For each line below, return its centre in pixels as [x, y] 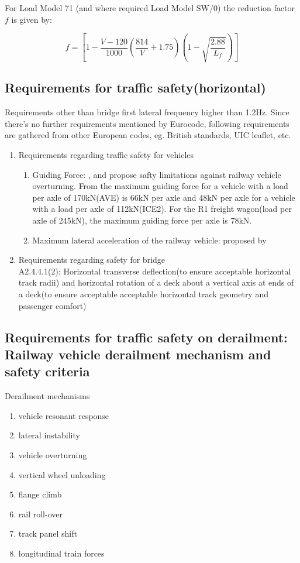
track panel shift [48, 533]
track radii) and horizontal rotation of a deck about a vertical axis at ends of [156, 282]
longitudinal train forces [61, 553]
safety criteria [47, 371]
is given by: [32, 19]
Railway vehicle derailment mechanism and [138, 354]
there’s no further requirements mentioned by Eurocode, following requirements [147, 123]
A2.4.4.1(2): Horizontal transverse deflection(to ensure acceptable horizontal [155, 271]
